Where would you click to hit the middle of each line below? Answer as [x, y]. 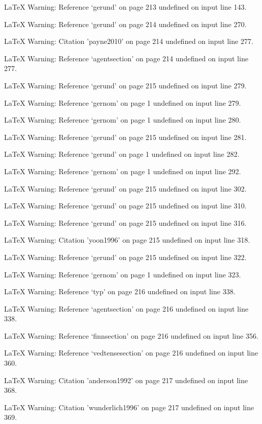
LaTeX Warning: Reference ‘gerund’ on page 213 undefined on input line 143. [125, 7]
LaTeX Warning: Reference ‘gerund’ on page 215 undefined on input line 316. [125, 222]
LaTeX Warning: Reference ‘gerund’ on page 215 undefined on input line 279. [125, 85]
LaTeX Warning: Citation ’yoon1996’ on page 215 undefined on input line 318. [127, 240]
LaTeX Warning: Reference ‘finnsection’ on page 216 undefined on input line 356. [131, 335]
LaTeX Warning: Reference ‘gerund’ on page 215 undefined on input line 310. [125, 206]
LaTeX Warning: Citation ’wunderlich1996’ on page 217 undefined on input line [129, 407]
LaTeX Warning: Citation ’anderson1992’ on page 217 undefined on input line [126, 380]
